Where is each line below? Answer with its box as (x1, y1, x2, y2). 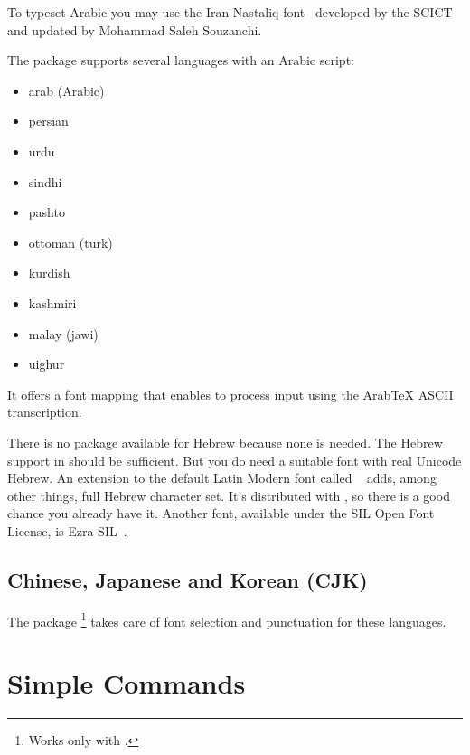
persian (28, 111, 69, 130)
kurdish (28, 263, 70, 282)
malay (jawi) (28, 324, 99, 343)
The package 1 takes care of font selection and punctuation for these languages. (7, 609, 446, 630)
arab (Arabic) (28, 80, 105, 99)
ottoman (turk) (28, 232, 113, 251)
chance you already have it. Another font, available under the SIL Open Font (7, 504, 435, 523)
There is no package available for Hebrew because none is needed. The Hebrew (7, 432, 443, 451)
